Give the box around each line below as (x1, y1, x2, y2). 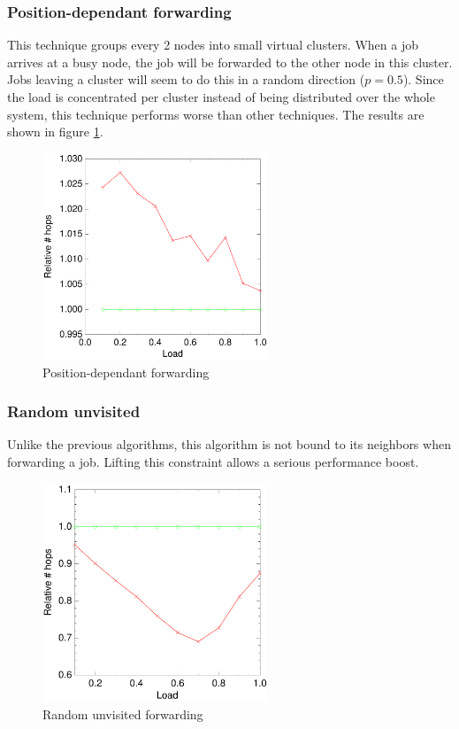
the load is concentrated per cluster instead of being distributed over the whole (7, 88, 435, 105)
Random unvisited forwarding (42, 704, 203, 723)
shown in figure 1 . (7, 122, 103, 141)
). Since (402, 70, 444, 89)
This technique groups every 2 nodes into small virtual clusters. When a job (7, 35, 418, 54)
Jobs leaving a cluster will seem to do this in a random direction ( (7, 70, 365, 89)
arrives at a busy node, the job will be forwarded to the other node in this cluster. (7, 52, 453, 71)
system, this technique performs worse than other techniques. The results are (7, 105, 425, 123)
